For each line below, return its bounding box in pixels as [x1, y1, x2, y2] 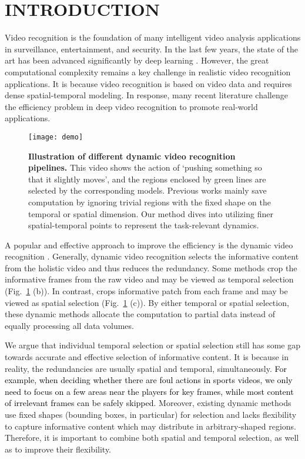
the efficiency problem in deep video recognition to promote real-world [5, 100, 258, 112]
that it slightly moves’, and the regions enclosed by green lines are [28, 172, 266, 185]
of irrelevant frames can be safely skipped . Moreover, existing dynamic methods [5, 397, 291, 409]
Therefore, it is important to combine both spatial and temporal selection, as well [5, 431, 299, 444]
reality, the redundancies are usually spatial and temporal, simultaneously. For [5, 362, 287, 374]
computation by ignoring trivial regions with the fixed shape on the [28, 195, 271, 208]
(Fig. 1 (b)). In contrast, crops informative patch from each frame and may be [5, 285, 288, 297]
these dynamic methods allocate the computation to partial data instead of [5, 308, 275, 320]
